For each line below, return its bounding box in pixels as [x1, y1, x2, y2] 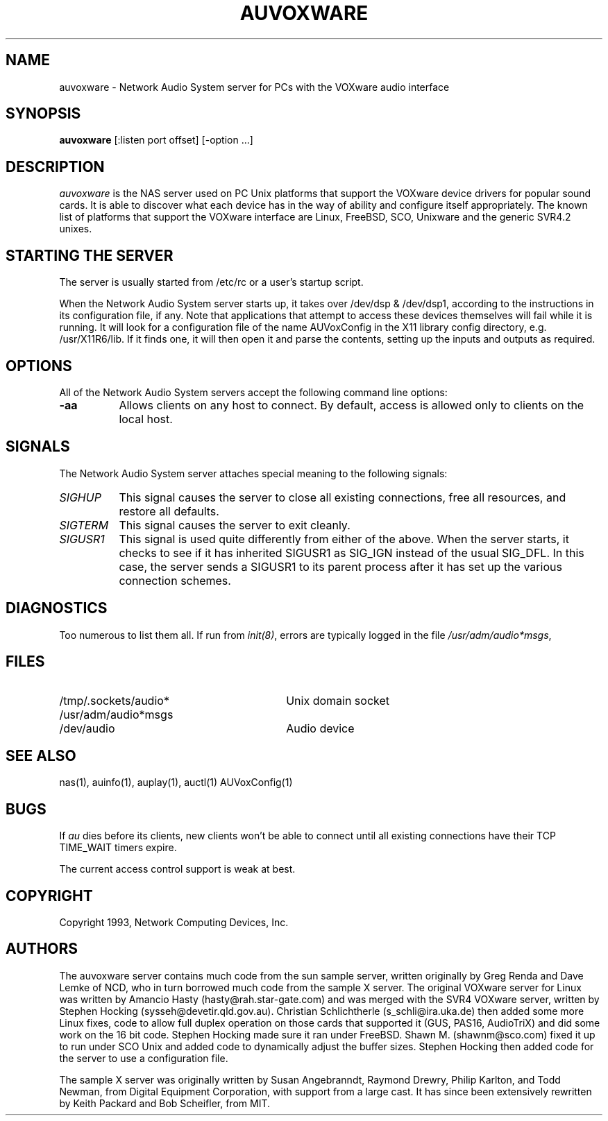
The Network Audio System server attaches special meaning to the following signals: [59, 467, 448, 479]
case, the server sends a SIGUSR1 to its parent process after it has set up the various [119, 559, 562, 574]
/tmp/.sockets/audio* [59, 693, 169, 708]
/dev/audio [59, 721, 115, 735]
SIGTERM [59, 517, 109, 532]
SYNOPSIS [6, 105, 81, 123]
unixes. [59, 223, 92, 235]
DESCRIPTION [6, 157, 105, 176]
